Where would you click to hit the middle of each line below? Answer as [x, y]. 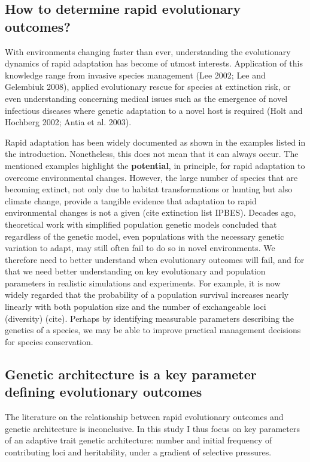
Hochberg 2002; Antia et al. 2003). [68, 122]
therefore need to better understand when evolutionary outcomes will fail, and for [155, 259]
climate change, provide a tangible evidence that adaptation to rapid [131, 200]
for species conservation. [49, 341]
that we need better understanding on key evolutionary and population [135, 271]
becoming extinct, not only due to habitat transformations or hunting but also [149, 189]
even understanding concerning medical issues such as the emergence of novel [146, 98]
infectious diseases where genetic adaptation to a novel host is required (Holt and [154, 110]
